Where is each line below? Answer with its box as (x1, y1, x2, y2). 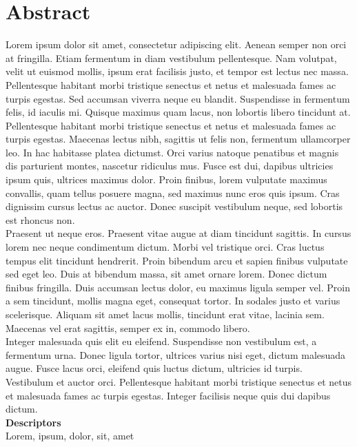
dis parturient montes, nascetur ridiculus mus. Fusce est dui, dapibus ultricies (6, 158, 334, 173)
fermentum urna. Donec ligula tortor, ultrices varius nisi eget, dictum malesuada (6, 347, 346, 362)
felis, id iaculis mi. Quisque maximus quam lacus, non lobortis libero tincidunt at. (6, 105, 351, 119)
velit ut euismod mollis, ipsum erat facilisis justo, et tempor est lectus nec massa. (6, 64, 349, 79)
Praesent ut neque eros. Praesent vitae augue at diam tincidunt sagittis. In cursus (6, 226, 351, 240)
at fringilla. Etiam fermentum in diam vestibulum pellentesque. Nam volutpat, (6, 50, 337, 65)
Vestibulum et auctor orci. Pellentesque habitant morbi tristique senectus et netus (6, 374, 352, 388)
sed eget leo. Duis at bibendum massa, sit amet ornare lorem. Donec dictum (6, 267, 327, 281)
